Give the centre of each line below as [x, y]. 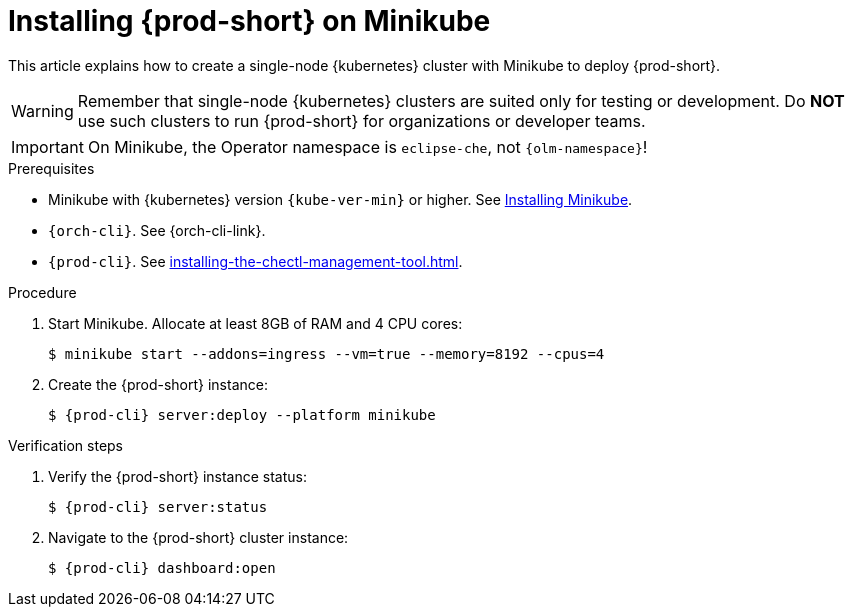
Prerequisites [51, 168]
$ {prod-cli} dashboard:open [162, 567]
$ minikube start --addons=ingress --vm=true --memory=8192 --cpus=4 [326, 353]
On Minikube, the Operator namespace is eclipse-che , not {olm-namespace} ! [367, 146]
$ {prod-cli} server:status [158, 506]
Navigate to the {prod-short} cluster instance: [198, 537]
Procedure [42, 292]
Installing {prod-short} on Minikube [249, 21]
